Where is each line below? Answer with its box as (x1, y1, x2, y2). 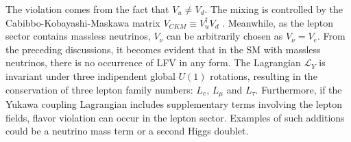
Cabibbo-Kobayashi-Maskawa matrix (5, 15, 160, 29)
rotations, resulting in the (210, 68, 317, 83)
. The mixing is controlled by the (204, 2, 343, 16)
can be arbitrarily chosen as (166, 29, 283, 43)
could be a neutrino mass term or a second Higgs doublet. (5, 124, 249, 138)
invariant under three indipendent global (5, 68, 175, 83)
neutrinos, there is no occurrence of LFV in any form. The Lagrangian (5, 55, 301, 70)
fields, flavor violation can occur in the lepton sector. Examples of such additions (5, 110, 345, 124)
